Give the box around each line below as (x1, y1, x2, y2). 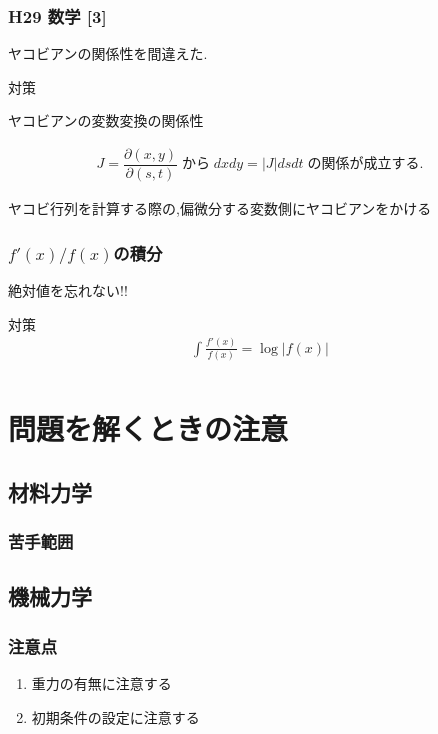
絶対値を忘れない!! (8, 279, 128, 300)
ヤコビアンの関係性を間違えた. (8, 43, 208, 64)
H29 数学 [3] (8, 3, 107, 28)
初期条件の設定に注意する (31, 706, 200, 727)
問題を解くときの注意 (8, 408, 289, 449)
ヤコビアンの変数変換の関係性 (8, 110, 204, 131)
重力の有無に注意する (31, 672, 172, 693)
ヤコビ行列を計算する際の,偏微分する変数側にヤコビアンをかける (8, 198, 432, 219)
